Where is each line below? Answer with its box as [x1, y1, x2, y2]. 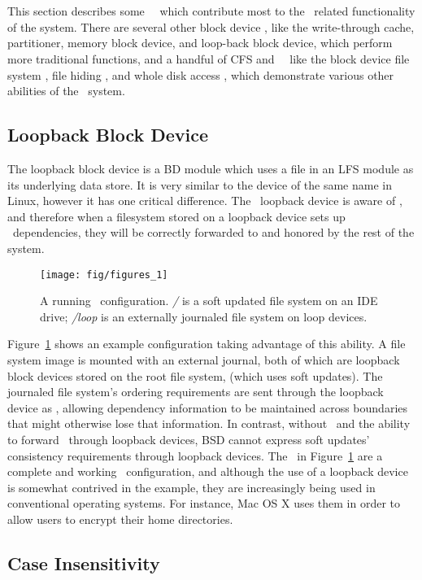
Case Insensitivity [7, 550, 160, 575]
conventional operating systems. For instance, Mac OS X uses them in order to [7, 495, 401, 512]
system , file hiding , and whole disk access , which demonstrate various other [7, 66, 394, 83]
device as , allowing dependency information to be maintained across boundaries [7, 399, 407, 416]
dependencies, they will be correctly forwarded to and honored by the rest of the [12, 224, 415, 241]
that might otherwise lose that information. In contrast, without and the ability [7, 415, 411, 432]
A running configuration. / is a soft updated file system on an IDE [40, 292, 378, 309]
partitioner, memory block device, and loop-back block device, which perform [7, 34, 393, 51]
